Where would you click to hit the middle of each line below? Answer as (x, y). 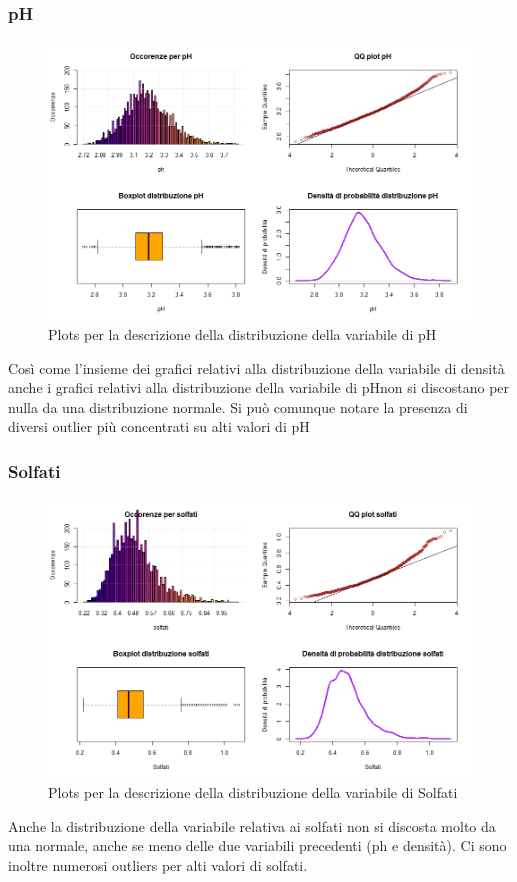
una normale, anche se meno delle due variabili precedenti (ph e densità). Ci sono (257, 845)
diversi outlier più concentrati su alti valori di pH (159, 426)
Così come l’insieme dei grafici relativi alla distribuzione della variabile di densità (256, 367)
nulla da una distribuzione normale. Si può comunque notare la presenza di (238, 406)
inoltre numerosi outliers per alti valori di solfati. (158, 864)
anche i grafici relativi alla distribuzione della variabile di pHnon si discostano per (259, 387)
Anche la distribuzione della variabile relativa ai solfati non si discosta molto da (252, 825)
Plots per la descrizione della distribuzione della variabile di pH (242, 334)
